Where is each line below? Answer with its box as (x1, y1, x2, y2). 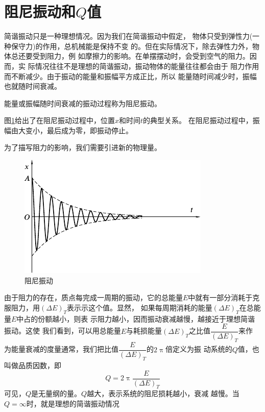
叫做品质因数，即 (4, 359, 61, 370)
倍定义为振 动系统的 (165, 344, 232, 354)
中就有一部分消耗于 (188, 292, 253, 303)
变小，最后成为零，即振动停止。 (25, 125, 133, 135)
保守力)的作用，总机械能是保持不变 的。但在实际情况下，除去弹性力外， (11, 40, 253, 51)
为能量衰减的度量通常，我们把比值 (4, 344, 118, 354)
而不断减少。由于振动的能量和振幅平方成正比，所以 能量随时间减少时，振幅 (4, 70, 257, 81)
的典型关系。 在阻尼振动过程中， (143, 115, 253, 126)
